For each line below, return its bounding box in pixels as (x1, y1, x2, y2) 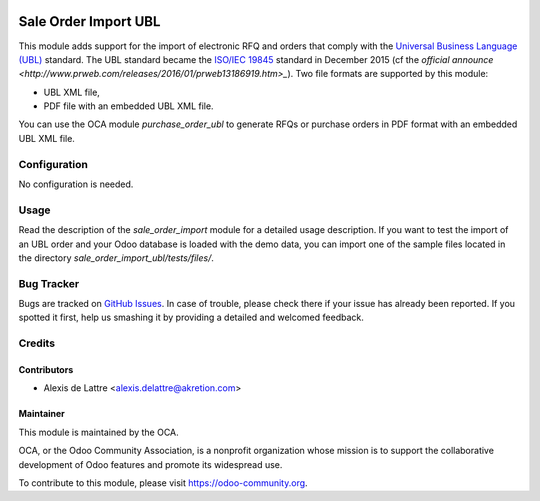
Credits (18, 336, 55, 350)
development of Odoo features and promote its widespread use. (18, 458, 283, 470)
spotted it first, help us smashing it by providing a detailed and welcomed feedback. (18, 311, 364, 324)
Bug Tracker (18, 276, 80, 290)
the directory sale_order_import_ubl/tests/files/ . (18, 251, 215, 264)
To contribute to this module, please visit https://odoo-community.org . (18, 476, 309, 489)
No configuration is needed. (18, 178, 134, 190)
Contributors (18, 364, 74, 376)
